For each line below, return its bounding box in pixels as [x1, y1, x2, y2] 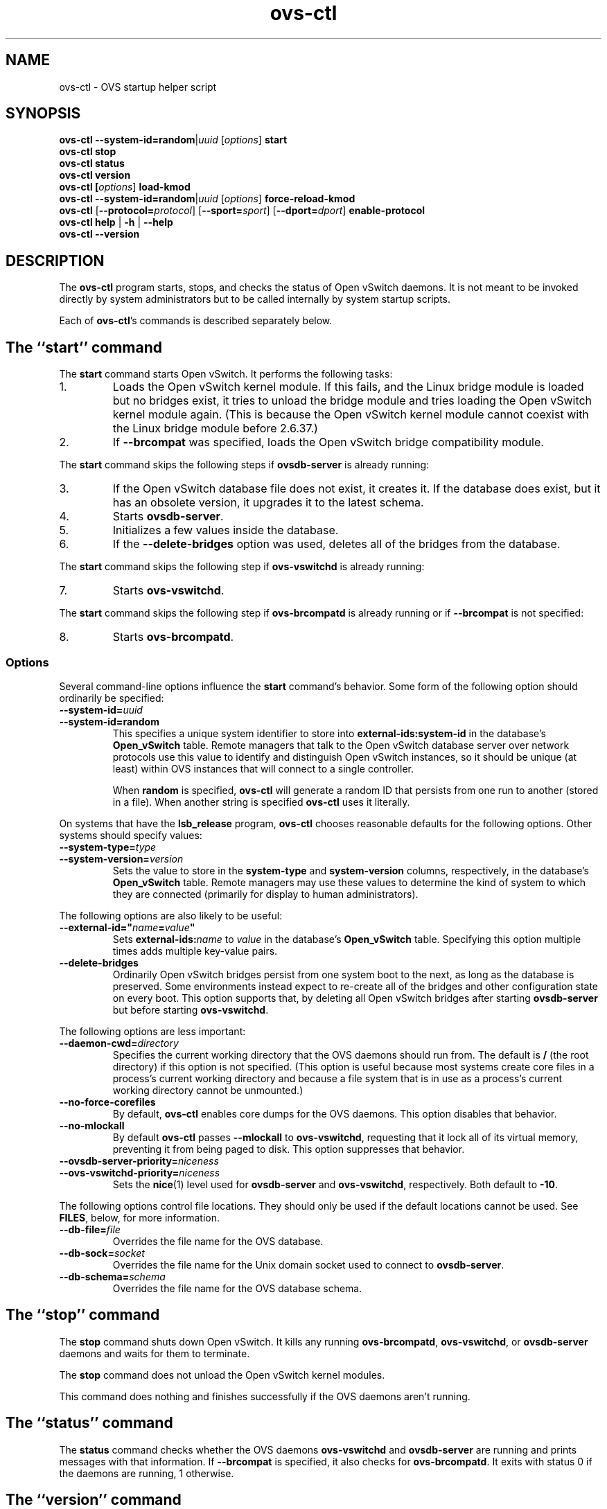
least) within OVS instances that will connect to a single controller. [112, 762, 414, 775]
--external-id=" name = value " [59, 921, 195, 933]
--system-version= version [59, 852, 184, 865]
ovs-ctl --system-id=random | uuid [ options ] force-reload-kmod [59, 193, 355, 205]
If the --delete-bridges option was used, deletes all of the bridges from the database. [112, 537, 561, 551]
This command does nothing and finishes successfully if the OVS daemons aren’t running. [59, 1390, 470, 1402]
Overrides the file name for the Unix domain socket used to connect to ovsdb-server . [112, 1258, 504, 1271]
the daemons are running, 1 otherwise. [59, 1467, 234, 1479]
